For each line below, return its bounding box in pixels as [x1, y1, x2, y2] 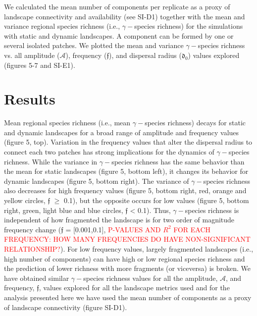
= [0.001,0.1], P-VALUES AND [65, 224, 161, 234]
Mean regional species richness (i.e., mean [4, 117, 131, 128]
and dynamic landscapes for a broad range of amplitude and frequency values [4, 127, 239, 137]
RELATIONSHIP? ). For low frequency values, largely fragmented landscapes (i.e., [4, 244, 254, 254]
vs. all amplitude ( [4, 50, 60, 60]
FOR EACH [173, 224, 211, 234]
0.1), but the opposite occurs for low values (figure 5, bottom [63, 195, 249, 206]
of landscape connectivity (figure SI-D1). [4, 302, 127, 312]
